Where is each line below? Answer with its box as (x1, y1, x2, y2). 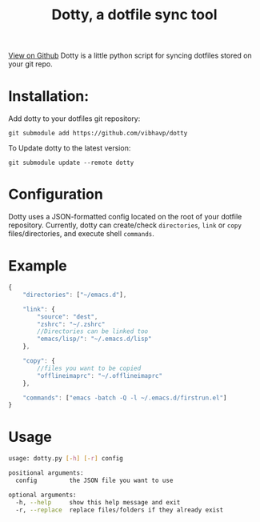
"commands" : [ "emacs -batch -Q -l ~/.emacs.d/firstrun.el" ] (22, 394, 227, 402)
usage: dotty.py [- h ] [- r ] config (8, 455, 124, 463)
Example (8, 257, 67, 275)
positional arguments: (8, 469, 84, 477)
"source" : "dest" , (37, 312, 98, 321)
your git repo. (8, 59, 54, 69)
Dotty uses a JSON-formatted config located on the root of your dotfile (8, 212, 242, 222)
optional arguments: (8, 491, 78, 499)
